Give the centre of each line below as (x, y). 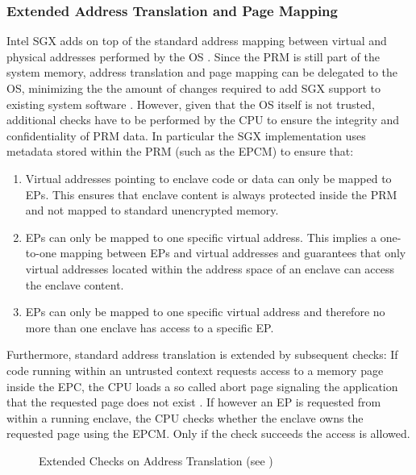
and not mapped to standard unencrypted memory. (152, 210)
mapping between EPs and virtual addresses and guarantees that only (233, 253)
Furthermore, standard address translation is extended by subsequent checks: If (202, 354)
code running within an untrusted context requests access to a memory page (195, 370)
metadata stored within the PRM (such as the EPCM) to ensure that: (180, 151)
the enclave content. (75, 284)
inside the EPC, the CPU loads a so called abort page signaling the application (202, 386)
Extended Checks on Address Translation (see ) (156, 460)
